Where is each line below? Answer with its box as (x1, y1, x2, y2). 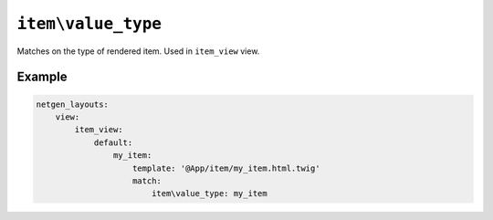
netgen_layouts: (36, 99, 110, 110)
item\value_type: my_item (151, 188, 268, 199)
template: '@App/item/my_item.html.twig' (132, 162, 320, 173)
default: (93, 137, 133, 148)
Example (16, 69, 68, 85)
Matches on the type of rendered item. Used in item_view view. (16, 46, 260, 57)
